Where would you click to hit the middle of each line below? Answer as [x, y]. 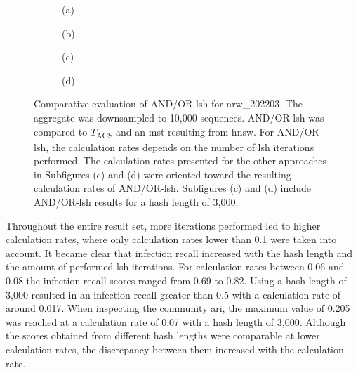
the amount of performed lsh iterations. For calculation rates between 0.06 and [175, 267]
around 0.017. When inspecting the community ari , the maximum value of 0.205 [178, 308]
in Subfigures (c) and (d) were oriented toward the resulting [163, 174]
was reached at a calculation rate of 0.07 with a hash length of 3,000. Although [176, 321]
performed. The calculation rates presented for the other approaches [180, 161]
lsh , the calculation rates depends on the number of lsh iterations [174, 146]
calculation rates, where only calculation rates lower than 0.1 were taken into [171, 239]
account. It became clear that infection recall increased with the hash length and [179, 253]
